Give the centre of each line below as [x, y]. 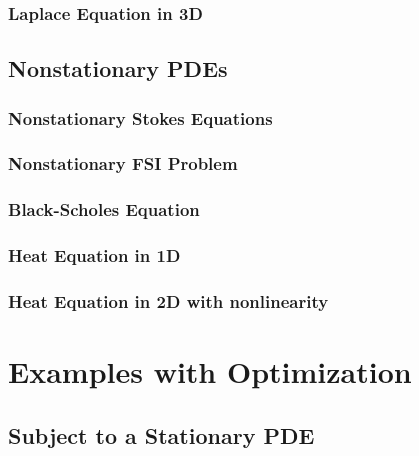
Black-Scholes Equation [104, 209]
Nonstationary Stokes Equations [140, 117]
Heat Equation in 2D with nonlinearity [168, 300]
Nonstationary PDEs [118, 68]
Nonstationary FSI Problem [123, 163]
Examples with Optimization [210, 371]
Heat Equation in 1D [94, 255]
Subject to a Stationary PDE [161, 434]
